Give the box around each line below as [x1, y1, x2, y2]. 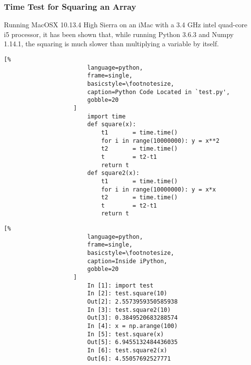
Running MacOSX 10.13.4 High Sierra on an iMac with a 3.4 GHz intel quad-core [4, 19, 248, 30]
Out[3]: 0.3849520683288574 [87, 314, 178, 322]
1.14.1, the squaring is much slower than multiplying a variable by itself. [4, 38, 219, 49]
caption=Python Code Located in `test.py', [87, 88, 230, 96]
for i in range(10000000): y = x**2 [101, 137, 219, 144]
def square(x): [87, 121, 136, 128]
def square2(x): [87, 170, 140, 177]
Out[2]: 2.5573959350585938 [87, 298, 178, 306]
